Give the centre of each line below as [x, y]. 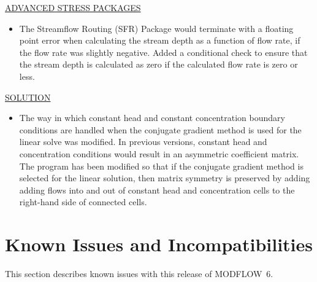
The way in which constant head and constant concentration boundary [152, 118]
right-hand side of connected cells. [83, 202]
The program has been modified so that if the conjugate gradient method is [161, 166]
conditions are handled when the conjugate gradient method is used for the [160, 129]
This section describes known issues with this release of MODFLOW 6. [139, 274]
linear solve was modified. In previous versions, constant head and [143, 142]
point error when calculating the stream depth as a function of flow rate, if [160, 40]
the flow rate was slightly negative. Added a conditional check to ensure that [163, 52]
